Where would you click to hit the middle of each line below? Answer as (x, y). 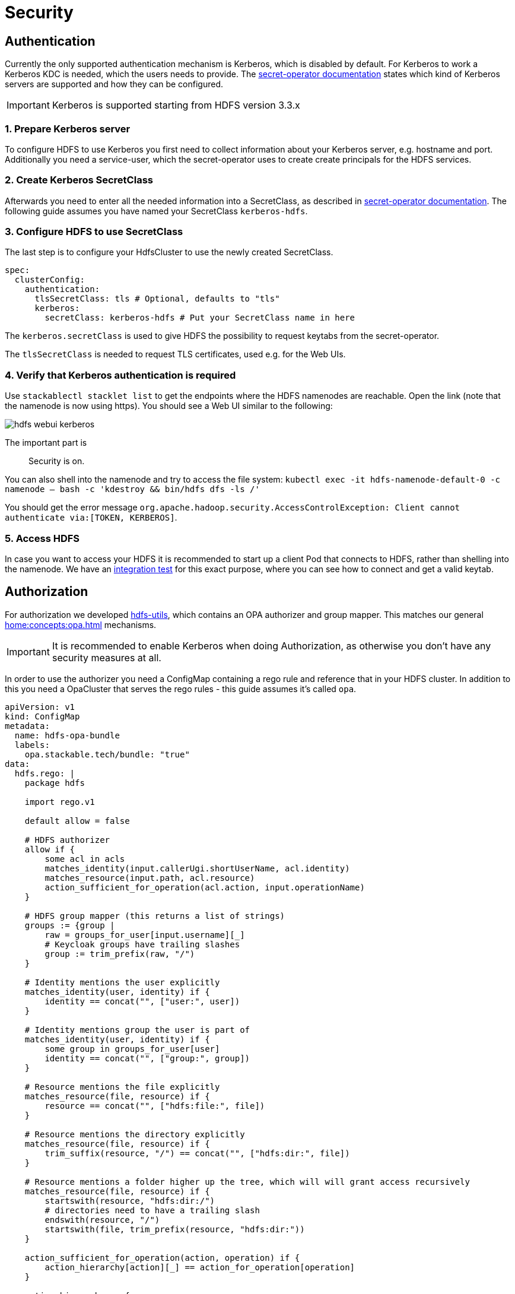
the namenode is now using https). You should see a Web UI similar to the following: (169, 406)
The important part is (46, 443)
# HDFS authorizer (67, 840)
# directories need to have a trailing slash (152, 1210)
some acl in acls (85, 859)
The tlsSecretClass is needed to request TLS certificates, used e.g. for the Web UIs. (175, 354)
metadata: (27, 726)
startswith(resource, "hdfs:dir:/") (130, 1201)
